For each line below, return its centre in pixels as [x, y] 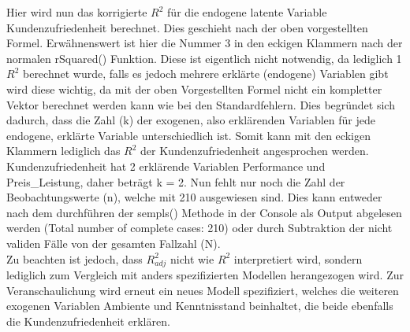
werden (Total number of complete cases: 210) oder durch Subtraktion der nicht [199, 228]
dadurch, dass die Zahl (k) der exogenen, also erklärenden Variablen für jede [191, 120]
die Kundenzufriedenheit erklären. [88, 321]
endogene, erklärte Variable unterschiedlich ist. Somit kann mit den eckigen [188, 135]
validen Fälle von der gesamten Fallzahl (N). [114, 243]
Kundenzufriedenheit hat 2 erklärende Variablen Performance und [166, 166]
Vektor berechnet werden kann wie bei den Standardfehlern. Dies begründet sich [201, 104]
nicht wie [192, 258]
